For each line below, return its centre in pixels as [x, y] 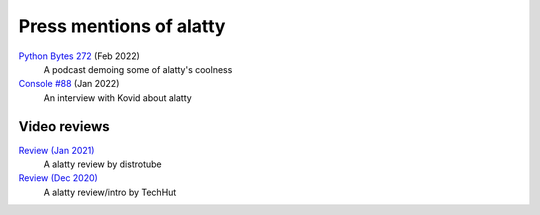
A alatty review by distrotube [102, 164]
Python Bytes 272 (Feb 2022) [79, 56]
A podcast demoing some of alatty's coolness [138, 69]
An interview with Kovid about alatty [117, 97]
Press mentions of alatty [122, 26]
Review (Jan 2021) [56, 150]
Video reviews [64, 126]
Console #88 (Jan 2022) [69, 84]
